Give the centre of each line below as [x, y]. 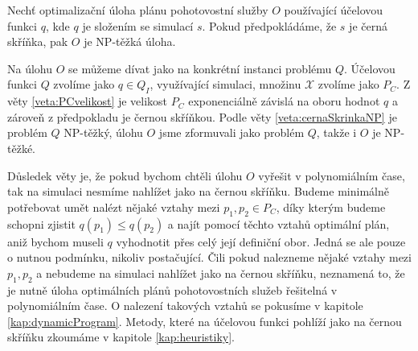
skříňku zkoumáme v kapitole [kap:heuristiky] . [121, 337]
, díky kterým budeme [331, 206]
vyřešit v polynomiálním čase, [332, 175]
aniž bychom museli [55, 241]
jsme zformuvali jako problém [232, 132]
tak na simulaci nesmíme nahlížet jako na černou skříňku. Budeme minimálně [198, 191]
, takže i [336, 132]
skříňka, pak [38, 41]
